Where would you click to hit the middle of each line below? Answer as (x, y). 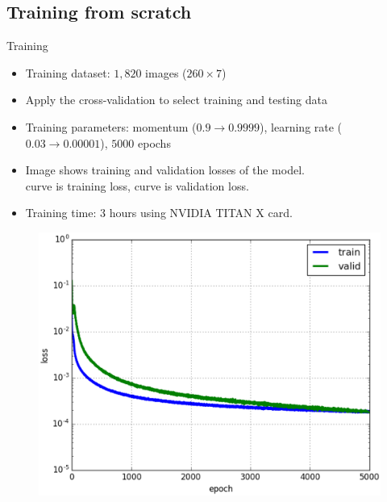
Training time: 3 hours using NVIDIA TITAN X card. (159, 213)
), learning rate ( (301, 126)
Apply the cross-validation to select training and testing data (176, 100)
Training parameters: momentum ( (111, 126)
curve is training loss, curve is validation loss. (137, 185)
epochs (154, 142)
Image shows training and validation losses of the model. (165, 170)
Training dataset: (68, 72)
